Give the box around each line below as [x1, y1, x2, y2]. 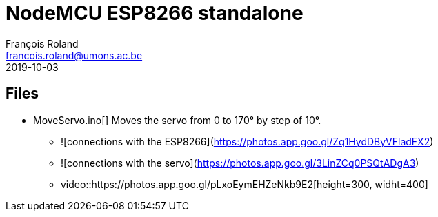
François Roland [6, 37, 79, 50]
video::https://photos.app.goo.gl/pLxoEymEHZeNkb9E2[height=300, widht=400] [61, 178, 428, 190]
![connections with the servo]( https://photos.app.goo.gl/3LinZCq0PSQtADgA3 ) [61, 156, 419, 169]
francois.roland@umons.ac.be [6, 49, 143, 61]
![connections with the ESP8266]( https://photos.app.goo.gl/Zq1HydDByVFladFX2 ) [61, 135, 434, 147]
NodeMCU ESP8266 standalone [6, 1, 303, 25]
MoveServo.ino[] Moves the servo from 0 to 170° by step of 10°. [33, 114, 321, 126]
